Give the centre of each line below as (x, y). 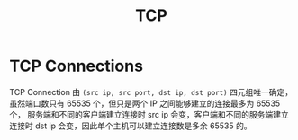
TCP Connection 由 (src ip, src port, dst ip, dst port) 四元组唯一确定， (151, 92)
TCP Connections (77, 66)
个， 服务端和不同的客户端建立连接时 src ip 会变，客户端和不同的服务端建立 (149, 114)
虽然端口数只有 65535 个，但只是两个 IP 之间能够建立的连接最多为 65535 (145, 103)
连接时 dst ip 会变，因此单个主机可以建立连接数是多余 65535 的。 (131, 126)
